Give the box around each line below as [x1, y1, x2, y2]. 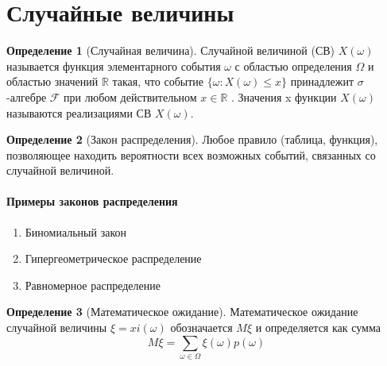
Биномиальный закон [25, 223, 126, 240]
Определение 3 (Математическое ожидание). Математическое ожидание [6, 303, 358, 320]
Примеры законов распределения [6, 193, 178, 210]
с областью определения [234, 57, 352, 74]
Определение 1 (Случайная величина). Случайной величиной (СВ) [6, 42, 335, 59]
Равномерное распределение [25, 276, 161, 293]
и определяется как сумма [255, 319, 381, 336]
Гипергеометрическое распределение [25, 250, 202, 267]
